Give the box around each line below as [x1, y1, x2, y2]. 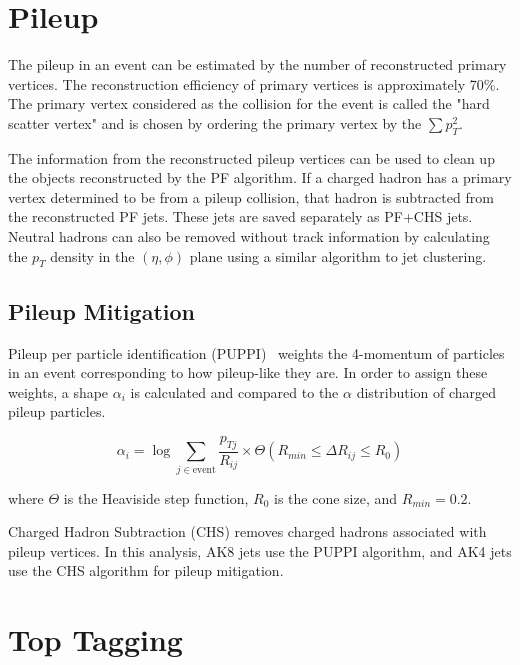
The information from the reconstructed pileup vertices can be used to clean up [8, 147, 495, 168]
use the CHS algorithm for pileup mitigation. [8, 560, 284, 581]
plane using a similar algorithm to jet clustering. [189, 245, 487, 266]
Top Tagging [8, 619, 183, 660]
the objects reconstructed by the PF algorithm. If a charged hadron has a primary [8, 167, 512, 188]
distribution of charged [356, 381, 497, 402]
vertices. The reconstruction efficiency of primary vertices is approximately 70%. [8, 73, 500, 94]
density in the [50, 245, 135, 266]
